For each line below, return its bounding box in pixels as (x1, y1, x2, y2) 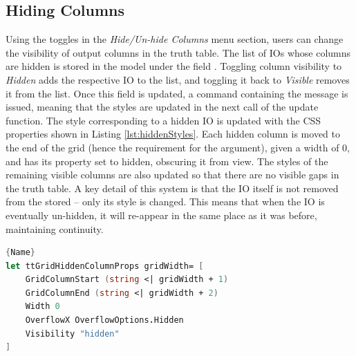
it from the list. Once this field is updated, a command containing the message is (6, 86, 348, 100)
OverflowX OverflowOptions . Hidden (25, 315, 184, 326)
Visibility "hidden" (25, 328, 120, 339)
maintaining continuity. (6, 221, 104, 236)
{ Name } (6, 247, 35, 258)
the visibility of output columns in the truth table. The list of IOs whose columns (6, 45, 351, 59)
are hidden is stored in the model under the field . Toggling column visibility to (6, 59, 342, 73)
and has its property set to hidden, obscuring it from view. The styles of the (6, 153, 328, 168)
